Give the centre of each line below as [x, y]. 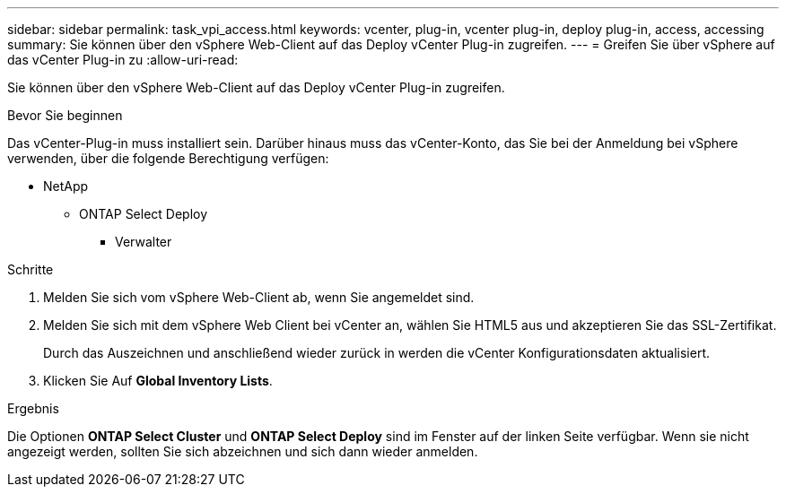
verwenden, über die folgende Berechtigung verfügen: [168, 158]
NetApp [66, 186]
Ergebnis [33, 408]
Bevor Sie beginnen [65, 115]
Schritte [31, 269]
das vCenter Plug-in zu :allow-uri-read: [123, 60]
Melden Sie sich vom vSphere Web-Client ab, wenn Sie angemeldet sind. [259, 297]
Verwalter [144, 242]
